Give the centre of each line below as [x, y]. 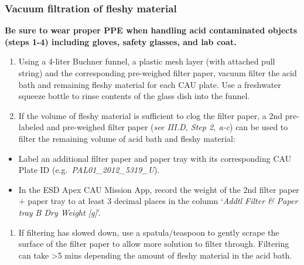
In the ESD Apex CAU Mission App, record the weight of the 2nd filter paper [159, 189]
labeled [31, 127]
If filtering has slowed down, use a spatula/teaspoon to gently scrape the [149, 232]
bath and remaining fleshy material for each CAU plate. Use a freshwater [150, 84]
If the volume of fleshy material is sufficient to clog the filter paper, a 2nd [151, 115]
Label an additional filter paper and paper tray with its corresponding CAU [155, 158]
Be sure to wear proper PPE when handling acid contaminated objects [151, 30]
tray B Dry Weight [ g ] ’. [59, 212]
